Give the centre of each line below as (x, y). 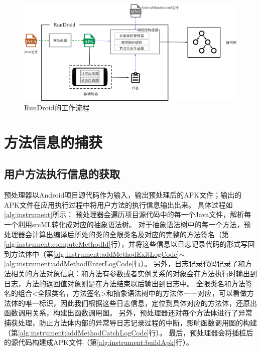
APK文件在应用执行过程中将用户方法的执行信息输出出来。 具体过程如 (118, 204)
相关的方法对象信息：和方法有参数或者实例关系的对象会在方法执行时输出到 (134, 274)
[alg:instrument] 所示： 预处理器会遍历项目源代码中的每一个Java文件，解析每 (128, 214)
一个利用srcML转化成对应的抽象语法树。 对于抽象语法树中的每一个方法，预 (127, 224)
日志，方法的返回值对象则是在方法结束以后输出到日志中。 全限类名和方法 (125, 283)
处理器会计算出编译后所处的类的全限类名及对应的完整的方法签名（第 (116, 234)
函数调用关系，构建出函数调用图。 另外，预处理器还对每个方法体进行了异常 (128, 313)
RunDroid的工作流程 (57, 108)
